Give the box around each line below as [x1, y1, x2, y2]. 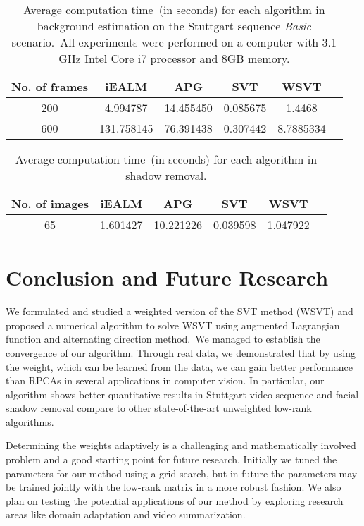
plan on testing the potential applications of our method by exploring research [6, 493, 344, 508]
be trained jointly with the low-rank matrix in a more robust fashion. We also [6, 479, 341, 494]
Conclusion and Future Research [6, 263, 329, 292]
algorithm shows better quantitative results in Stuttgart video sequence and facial [6, 386, 359, 401]
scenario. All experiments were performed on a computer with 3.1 [11, 34, 337, 50]
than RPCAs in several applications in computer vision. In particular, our [6, 373, 325, 388]
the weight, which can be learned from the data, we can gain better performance [6, 359, 353, 374]
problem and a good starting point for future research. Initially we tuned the [6, 452, 337, 467]
